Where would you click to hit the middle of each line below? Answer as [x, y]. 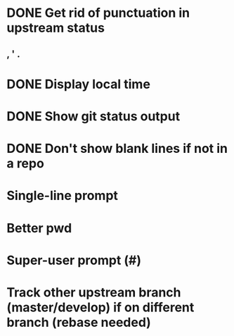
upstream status [56, 28]
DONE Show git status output [93, 116]
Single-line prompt [63, 196]
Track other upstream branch [94, 292]
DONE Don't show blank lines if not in [117, 149]
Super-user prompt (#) [74, 260]
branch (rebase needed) [79, 322]
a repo [26, 164]
